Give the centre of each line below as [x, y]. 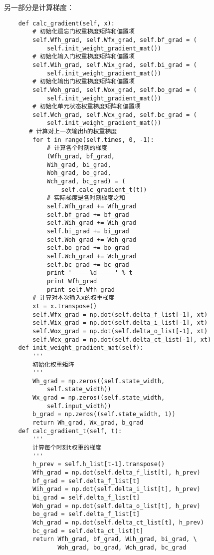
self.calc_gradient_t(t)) [104, 190]
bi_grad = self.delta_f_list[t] [86, 498]
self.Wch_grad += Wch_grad [91, 256]
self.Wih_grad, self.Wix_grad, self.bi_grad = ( [115, 65]
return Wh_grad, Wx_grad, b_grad [88, 423]
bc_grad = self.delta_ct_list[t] [88, 531]
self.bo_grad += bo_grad [88, 248]
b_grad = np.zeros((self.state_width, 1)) [104, 414]
